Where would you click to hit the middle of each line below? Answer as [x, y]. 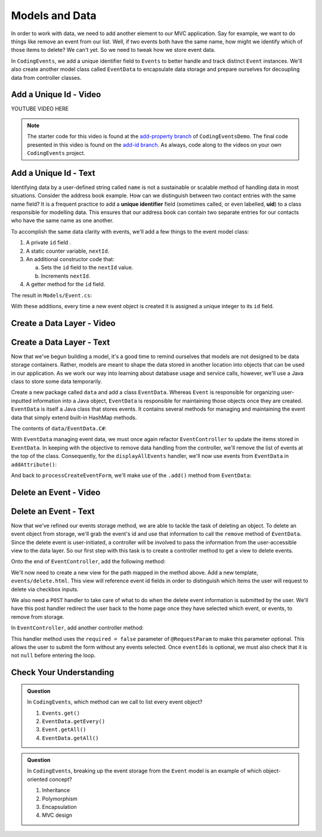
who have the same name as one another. [62, 221]
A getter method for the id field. [66, 284]
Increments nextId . [66, 276]
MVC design [57, 815]
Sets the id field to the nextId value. [87, 268]
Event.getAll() [64, 730]
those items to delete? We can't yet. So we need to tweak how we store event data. [113, 50]
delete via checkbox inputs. [45, 589]
